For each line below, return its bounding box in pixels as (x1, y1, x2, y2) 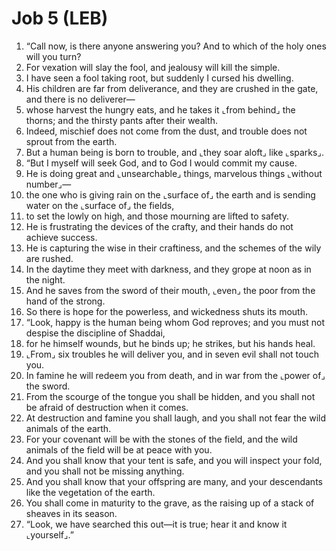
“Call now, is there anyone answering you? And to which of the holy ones (25, 40, 327, 52)
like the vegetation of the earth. (25, 486, 156, 498)
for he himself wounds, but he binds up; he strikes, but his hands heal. (25, 337, 316, 349)
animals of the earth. (25, 422, 112, 434)
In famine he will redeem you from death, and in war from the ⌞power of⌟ (25, 369, 326, 381)
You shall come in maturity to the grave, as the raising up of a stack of (25, 497, 315, 509)
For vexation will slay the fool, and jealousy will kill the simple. (25, 61, 281, 73)
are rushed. (25, 252, 74, 264)
